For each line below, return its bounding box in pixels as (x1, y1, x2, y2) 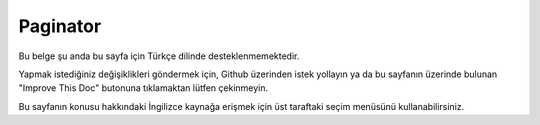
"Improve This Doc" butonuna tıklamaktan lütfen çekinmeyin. (18, 82, 269, 94)
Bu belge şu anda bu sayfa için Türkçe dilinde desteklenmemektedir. (18, 50, 300, 62)
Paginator (18, 15, 102, 37)
